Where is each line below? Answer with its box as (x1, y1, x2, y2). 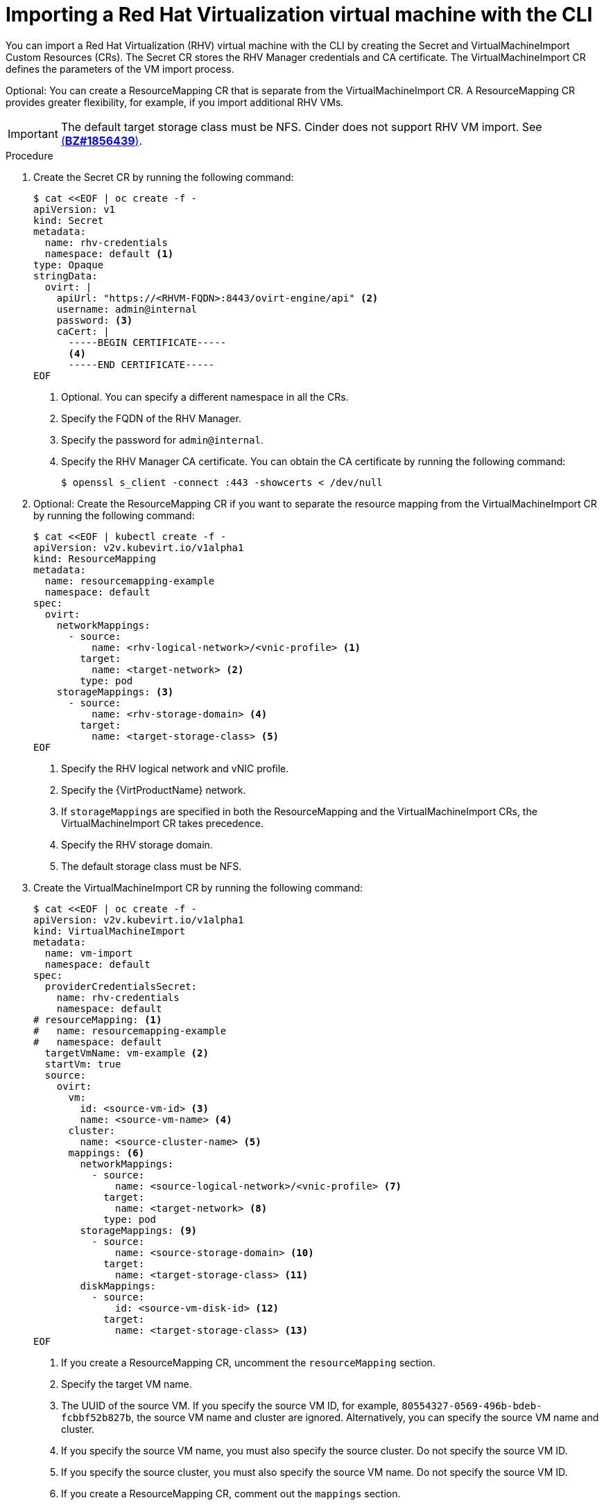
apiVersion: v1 (33, 203, 116, 215)
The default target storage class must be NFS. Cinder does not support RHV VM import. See (60, 119, 542, 134)
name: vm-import (44, 947, 133, 959)
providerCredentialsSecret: (44, 980, 198, 992)
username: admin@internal (56, 303, 198, 315)
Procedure (6, 149, 53, 162)
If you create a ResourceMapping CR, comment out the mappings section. (61, 1487, 401, 1499)
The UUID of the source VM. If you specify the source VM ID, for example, (61, 1399, 399, 1411)
